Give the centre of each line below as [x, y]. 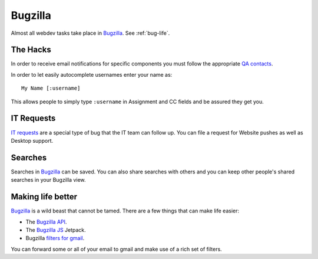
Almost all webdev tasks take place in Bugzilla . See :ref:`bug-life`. [90, 33]
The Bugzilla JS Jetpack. [56, 230]
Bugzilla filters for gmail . [55, 238]
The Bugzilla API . [46, 222]
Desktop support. [32, 140]
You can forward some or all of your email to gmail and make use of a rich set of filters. [116, 249]
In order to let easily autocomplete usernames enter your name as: [92, 74]
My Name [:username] [51, 88]
